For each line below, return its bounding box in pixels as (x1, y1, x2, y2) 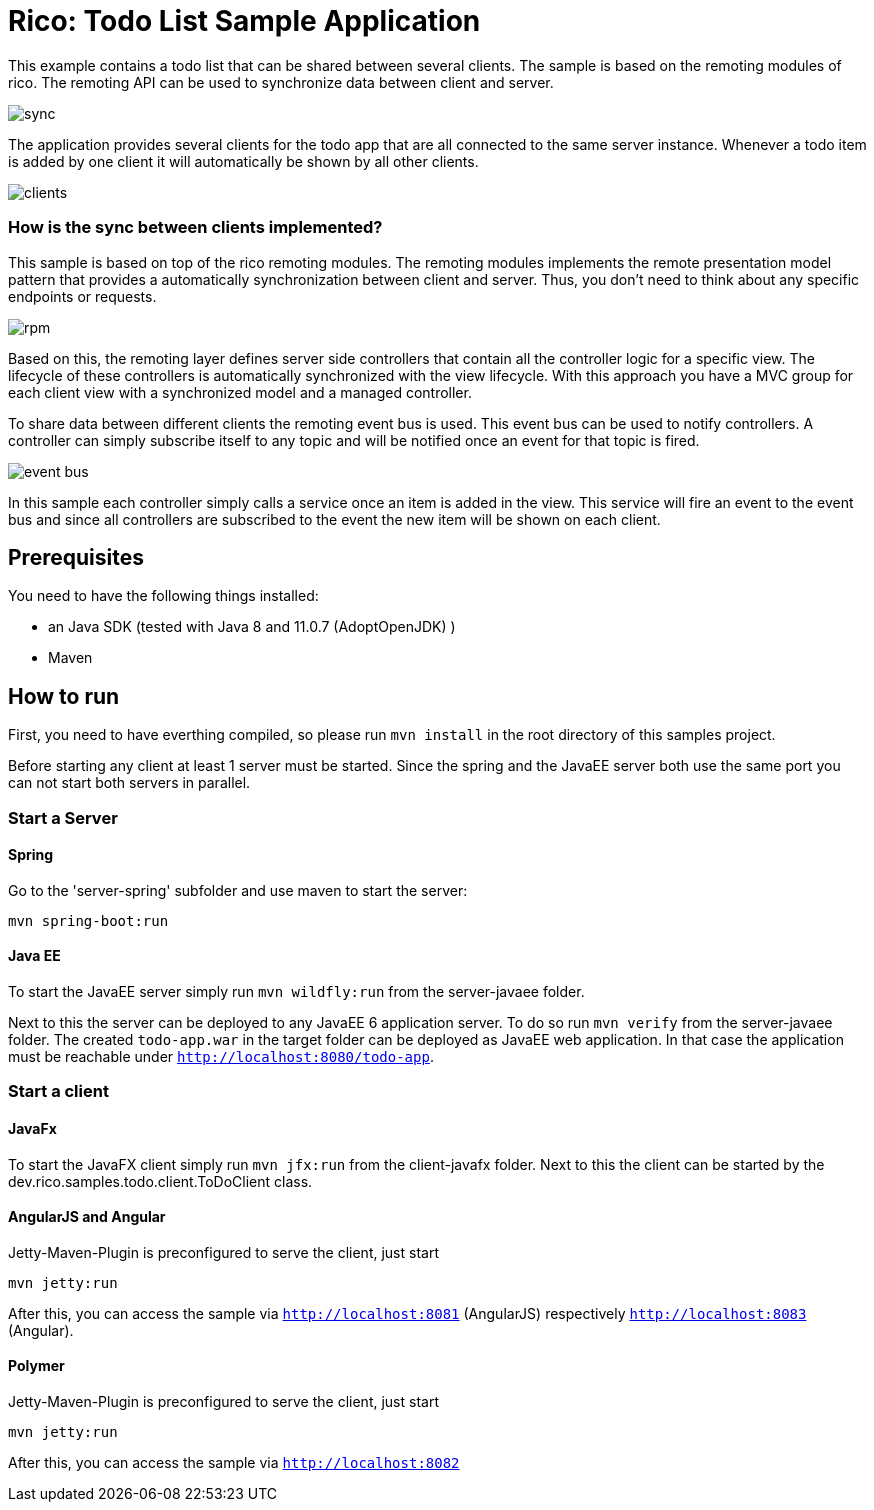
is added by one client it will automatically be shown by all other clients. (8, 152, 479, 170)
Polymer (8, 1357, 65, 1375)
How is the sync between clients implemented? (8, 217, 383, 238)
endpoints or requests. (8, 287, 157, 305)
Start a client (8, 1081, 109, 1102)
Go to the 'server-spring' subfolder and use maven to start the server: (8, 881, 468, 899)
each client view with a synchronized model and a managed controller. (8, 383, 472, 401)
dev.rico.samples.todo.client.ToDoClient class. (8, 1172, 313, 1190)
